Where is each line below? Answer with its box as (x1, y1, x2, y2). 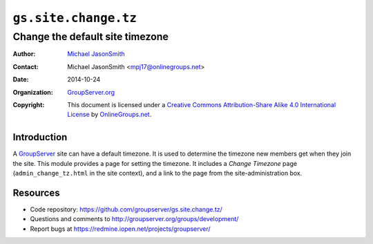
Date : (12, 75, 29, 84)
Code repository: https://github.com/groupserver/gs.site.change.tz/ (30, 205, 222, 214)
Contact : (12, 62, 39, 71)
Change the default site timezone (12, 30, 169, 43)
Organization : (12, 88, 53, 96)
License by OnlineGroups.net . (67, 111, 152, 119)
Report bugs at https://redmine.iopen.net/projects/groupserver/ (30, 225, 211, 233)
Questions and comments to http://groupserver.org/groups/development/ (30, 215, 239, 223)
